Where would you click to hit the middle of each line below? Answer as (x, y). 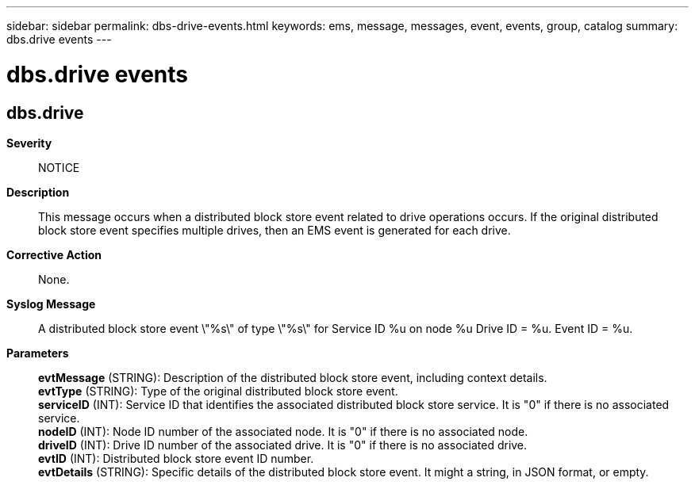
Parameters (38, 353)
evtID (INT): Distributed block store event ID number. (176, 458)
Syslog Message (51, 304)
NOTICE (59, 167)
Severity (29, 143)
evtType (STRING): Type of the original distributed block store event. (218, 391)
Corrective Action (54, 254)
